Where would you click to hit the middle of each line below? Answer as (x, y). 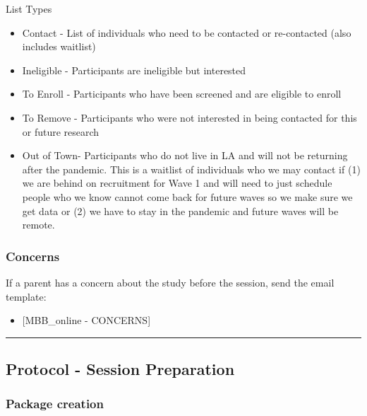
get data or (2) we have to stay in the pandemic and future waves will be (180, 210)
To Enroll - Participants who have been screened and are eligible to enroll (182, 94)
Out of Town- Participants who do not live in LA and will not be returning (185, 155)
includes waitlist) (59, 46)
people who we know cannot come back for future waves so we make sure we (187, 196)
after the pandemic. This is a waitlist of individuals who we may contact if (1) (191, 169)
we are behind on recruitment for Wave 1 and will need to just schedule (177, 183)
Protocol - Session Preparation (120, 369)
